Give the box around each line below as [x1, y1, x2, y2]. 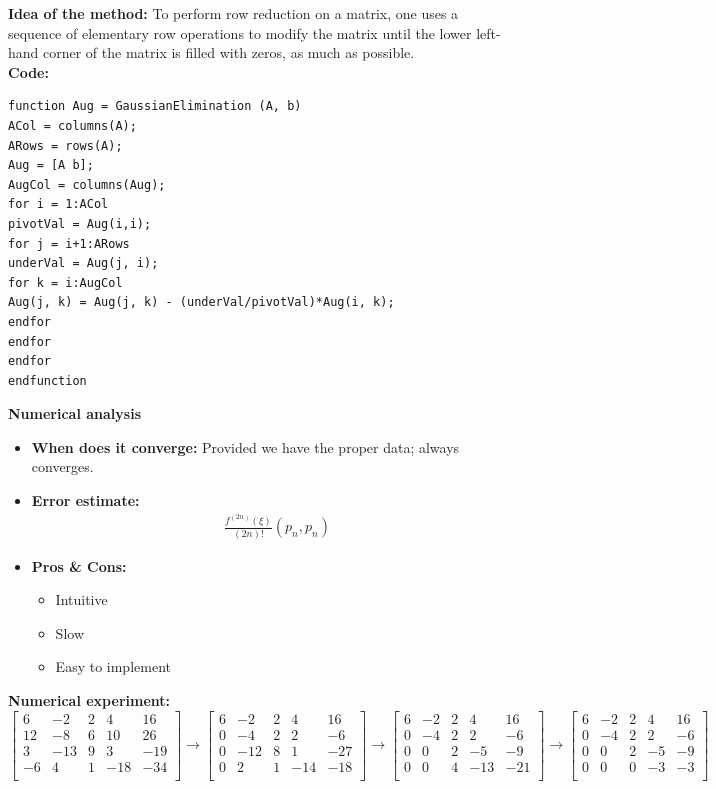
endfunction [8, 373, 87, 388]
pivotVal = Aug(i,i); [8, 216, 152, 231]
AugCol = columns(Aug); [8, 177, 166, 192]
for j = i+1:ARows [8, 236, 130, 251]
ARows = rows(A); [8, 138, 123, 153]
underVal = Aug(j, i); [8, 256, 159, 271]
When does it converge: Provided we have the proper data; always [31, 436, 460, 457]
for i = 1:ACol [8, 197, 109, 212]
